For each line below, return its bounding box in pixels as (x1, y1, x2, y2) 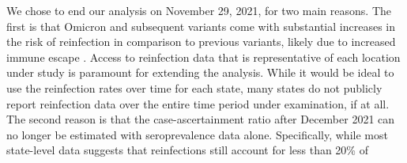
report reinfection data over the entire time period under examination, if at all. (6, 95, 390, 112)
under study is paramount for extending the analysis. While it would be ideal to (6, 64, 394, 81)
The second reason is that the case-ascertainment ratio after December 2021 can (6, 111, 395, 127)
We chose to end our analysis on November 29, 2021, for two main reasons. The (6, 2, 391, 18)
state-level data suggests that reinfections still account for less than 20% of (6, 142, 368, 158)
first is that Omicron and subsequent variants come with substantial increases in (6, 17, 395, 34)
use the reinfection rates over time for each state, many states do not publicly (6, 79, 383, 96)
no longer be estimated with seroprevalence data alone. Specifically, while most (6, 126, 388, 142)
